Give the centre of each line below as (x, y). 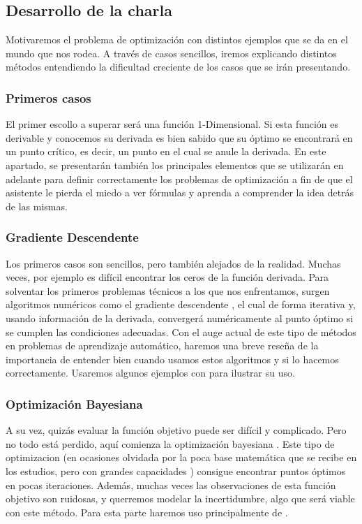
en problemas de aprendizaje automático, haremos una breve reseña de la (162, 345)
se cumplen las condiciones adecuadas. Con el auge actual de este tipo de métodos (181, 332)
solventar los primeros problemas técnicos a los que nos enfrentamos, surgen (168, 290)
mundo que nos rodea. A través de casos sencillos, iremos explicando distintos (171, 53)
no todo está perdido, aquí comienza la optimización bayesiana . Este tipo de (170, 443)
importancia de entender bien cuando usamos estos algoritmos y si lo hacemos (172, 359)
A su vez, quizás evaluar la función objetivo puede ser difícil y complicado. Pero (176, 430)
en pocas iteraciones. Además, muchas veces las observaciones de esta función (171, 485)
